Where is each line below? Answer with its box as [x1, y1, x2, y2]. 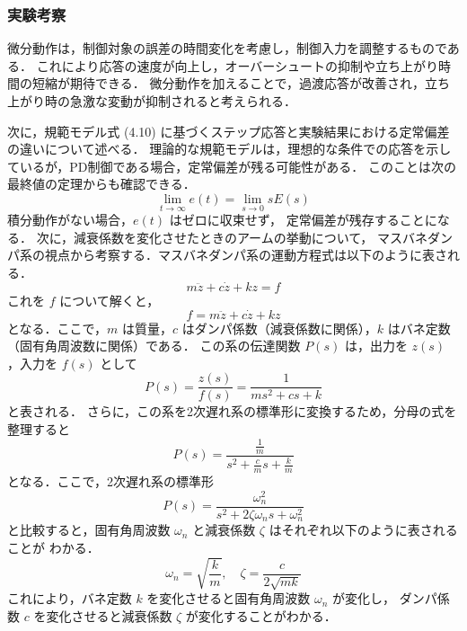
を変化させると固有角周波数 [146, 589, 311, 608]
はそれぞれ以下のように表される [269, 520, 458, 539]
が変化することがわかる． [185, 606, 337, 625]
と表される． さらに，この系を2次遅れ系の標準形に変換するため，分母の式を [7, 402, 457, 421]
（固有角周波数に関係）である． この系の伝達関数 [7, 336, 301, 355]
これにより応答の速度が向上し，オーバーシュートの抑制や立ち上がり [36, 56, 438, 75]
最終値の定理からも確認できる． [7, 174, 196, 193]
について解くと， [59, 290, 160, 309]
